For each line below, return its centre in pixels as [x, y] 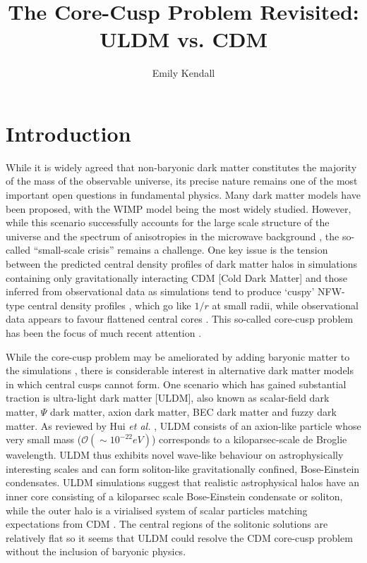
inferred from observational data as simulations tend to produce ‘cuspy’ [160, 291]
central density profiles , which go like [109, 305]
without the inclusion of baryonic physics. [96, 551]
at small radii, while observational [285, 305]
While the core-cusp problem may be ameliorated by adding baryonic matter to [178, 356]
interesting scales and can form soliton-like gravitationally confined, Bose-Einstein [183, 468]
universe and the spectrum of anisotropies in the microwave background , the [173, 236]
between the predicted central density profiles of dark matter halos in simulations [181, 264]
